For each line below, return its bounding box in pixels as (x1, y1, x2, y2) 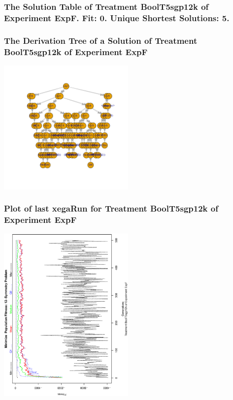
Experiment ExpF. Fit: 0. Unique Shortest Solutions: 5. (4, 11, 230, 24)
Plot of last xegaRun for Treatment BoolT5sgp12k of (4, 202, 218, 215)
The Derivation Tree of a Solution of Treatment (4, 34, 198, 46)
